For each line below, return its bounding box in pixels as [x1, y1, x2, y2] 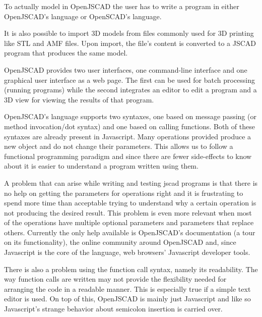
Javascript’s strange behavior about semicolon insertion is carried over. [4, 303, 223, 314]
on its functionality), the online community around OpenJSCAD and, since [4, 237, 236, 247]
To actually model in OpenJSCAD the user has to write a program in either [4, 1, 239, 11]
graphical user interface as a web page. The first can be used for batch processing [4, 74, 255, 85]
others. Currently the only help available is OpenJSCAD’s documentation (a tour [4, 227, 255, 237]
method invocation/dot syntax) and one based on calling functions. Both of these [4, 121, 255, 131]
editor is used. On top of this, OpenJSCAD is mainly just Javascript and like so [4, 293, 251, 304]
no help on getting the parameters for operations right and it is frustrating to [4, 187, 243, 198]
